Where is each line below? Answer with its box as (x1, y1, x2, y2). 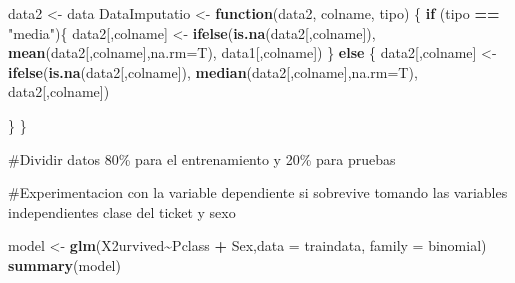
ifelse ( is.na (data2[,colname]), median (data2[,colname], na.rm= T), (8, 61, 418, 82)
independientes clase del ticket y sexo (8, 201, 236, 222)
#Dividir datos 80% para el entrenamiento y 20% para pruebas (8, 148, 396, 169)
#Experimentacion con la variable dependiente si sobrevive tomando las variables (8, 182, 508, 203)
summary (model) (8, 254, 121, 275)
